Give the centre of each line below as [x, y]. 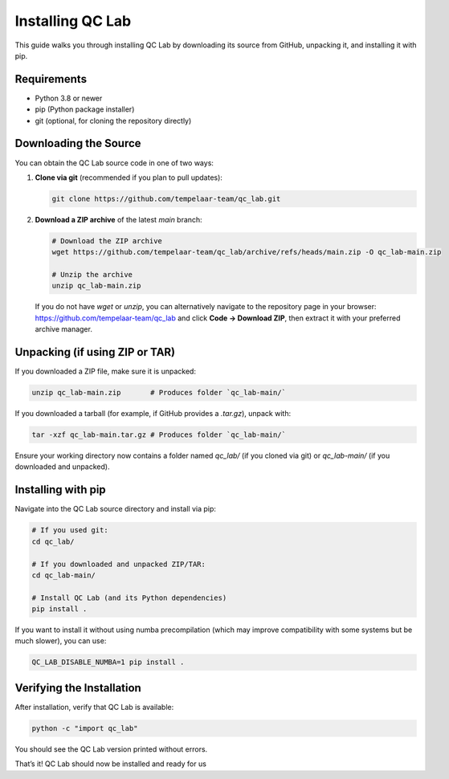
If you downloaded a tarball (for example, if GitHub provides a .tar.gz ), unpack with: [153, 414]
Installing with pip [60, 490]
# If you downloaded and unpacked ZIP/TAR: [119, 564]
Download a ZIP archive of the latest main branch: [118, 219]
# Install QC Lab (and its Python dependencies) [129, 598]
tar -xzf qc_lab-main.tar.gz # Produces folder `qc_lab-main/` [159, 435]
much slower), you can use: [61, 641]
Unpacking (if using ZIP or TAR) [95, 352]
